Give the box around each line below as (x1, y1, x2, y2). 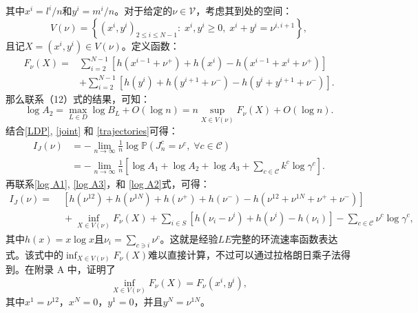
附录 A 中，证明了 (34, 262, 116, 276)
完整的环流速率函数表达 (231, 231, 338, 245)
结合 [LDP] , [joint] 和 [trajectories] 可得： (6, 123, 178, 138)
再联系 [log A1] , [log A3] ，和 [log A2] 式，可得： (6, 176, 210, 190)
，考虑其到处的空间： (196, 3, 293, 17)
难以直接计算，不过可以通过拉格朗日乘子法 (148, 247, 342, 261)
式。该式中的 (6, 247, 63, 261)
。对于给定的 (114, 3, 173, 17)
